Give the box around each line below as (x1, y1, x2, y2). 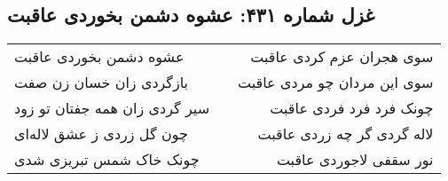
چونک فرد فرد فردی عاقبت (270, 98, 434, 119)
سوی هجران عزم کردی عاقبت (250, 46, 434, 67)
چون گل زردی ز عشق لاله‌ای (14, 123, 188, 145)
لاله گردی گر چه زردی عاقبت (257, 123, 434, 145)
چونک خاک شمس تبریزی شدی (14, 149, 200, 170)
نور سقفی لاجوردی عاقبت (276, 149, 434, 170)
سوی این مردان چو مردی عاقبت (238, 72, 434, 93)
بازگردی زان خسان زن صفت (14, 72, 189, 93)
